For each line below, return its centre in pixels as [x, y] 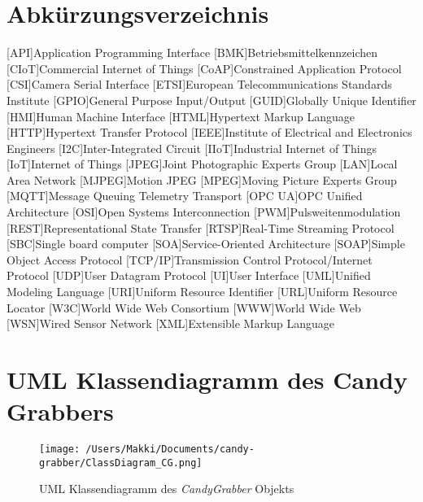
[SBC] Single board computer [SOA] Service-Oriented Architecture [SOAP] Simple [206, 244]
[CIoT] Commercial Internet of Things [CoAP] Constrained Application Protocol [204, 68]
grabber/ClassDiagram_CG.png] [121, 463]
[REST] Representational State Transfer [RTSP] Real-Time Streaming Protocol [201, 227]
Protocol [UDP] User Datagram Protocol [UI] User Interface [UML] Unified [189, 275]
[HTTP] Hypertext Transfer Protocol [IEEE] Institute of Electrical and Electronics [209, 132]
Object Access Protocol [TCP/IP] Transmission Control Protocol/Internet [190, 259]
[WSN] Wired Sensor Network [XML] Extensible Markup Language [171, 323]
